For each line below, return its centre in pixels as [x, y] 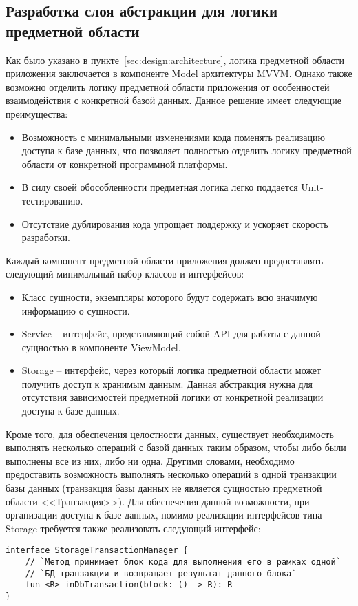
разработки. [46, 237]
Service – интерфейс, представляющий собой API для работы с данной [171, 334]
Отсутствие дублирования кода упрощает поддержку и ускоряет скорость [175, 223]
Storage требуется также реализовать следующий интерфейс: [133, 528]
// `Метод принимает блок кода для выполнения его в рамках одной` [183, 562]
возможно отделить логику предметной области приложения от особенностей [168, 86]
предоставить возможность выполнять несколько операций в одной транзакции [171, 474]
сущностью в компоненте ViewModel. [101, 347]
